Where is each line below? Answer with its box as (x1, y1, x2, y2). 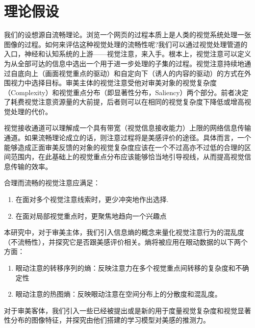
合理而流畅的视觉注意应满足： (4, 177, 100, 188)
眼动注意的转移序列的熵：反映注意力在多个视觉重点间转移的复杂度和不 (15, 263, 242, 273)
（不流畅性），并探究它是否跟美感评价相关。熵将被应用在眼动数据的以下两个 (4, 236, 248, 247)
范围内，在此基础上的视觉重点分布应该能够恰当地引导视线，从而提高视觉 (10, 151, 244, 162)
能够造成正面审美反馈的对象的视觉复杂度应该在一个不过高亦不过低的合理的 (4, 142, 244, 152)
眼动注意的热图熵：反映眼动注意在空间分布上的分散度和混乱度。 (15, 289, 222, 299)
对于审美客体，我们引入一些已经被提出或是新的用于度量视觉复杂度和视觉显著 (4, 305, 251, 315)
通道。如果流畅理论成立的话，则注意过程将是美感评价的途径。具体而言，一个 (4, 132, 251, 143)
